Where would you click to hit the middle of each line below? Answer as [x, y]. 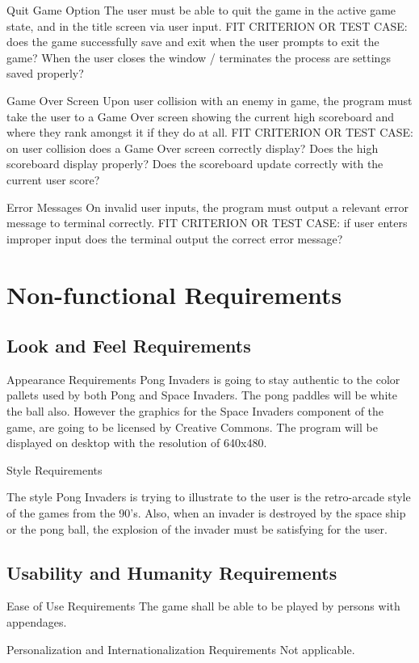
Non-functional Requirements [174, 294]
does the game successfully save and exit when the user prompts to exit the [193, 42]
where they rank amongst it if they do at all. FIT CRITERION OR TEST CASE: [210, 132]
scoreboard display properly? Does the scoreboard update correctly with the [195, 164]
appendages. [37, 622]
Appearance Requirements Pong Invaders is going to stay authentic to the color [203, 379]
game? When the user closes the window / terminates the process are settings [199, 57]
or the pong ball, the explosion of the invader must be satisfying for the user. [197, 528]
